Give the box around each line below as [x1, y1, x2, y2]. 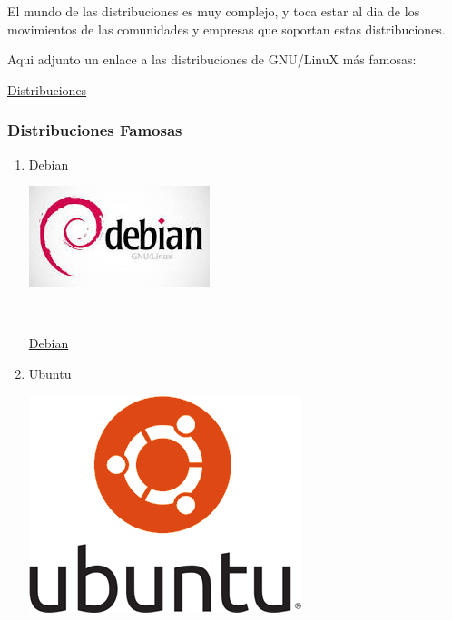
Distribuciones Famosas [7, 119, 182, 141]
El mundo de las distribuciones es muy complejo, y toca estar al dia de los [7, 2, 420, 20]
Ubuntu [28, 363, 72, 383]
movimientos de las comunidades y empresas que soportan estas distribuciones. [7, 19, 446, 38]
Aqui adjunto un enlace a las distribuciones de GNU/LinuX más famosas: [7, 50, 417, 69]
